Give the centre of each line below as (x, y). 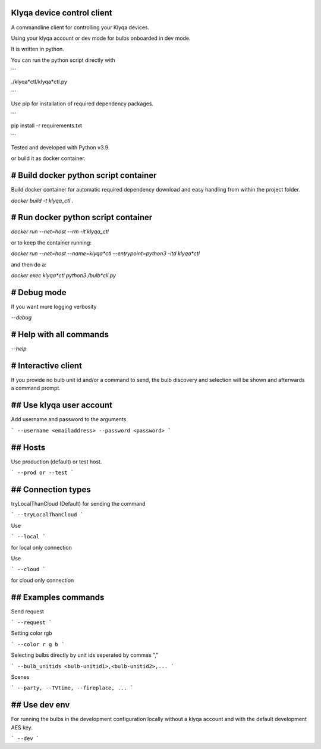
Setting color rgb (32, 633)
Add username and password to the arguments (69, 419)
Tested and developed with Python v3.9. (60, 147)
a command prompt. (36, 388)
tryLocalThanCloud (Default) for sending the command (78, 503)
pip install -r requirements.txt (47, 126)
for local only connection (42, 547)
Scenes (20, 677)
